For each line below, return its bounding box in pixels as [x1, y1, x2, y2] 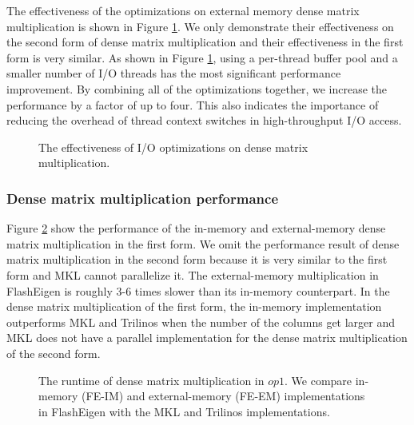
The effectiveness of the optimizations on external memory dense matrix [6, 2, 360, 18]
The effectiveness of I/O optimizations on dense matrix [38, 138, 309, 155]
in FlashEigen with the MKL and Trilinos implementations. [38, 403, 330, 419]
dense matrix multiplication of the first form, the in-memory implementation [6, 298, 382, 315]
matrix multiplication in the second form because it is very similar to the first [6, 251, 388, 268]
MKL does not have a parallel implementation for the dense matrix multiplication [6, 329, 408, 346]
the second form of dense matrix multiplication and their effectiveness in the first [6, 34, 404, 50]
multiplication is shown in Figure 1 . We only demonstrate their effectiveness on [6, 18, 394, 34]
